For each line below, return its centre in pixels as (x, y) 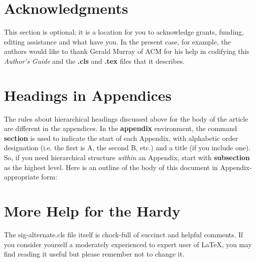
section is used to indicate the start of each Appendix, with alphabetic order (121, 138)
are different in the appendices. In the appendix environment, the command (121, 128)
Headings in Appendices (88, 95)
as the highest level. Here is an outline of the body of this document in (111, 167)
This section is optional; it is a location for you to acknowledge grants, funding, (124, 32)
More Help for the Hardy (92, 210)
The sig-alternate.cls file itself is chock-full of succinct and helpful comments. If (124, 234)
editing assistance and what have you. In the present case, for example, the (117, 41)
